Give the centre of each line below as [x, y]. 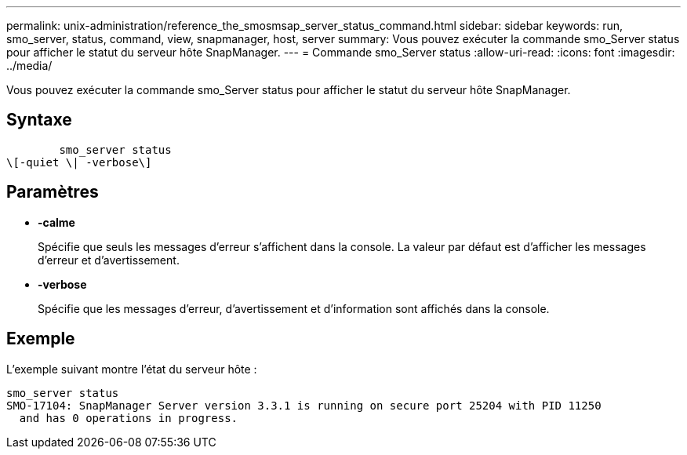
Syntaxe [39, 120]
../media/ [29, 66]
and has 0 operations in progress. [129, 418]
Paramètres [53, 192]
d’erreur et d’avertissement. [109, 260]
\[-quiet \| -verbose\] [79, 162]
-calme [56, 222]
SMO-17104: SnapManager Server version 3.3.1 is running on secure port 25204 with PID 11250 [304, 405]
